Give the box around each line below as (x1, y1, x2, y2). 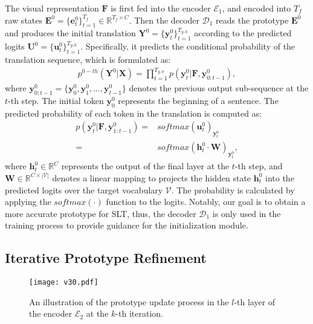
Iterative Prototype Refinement (5, 248, 207, 267)
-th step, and (234, 160, 283, 172)
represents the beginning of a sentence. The (118, 94, 279, 106)
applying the (5, 195, 51, 208)
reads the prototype (216, 13, 289, 26)
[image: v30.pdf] (29, 278, 98, 287)
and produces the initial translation (5, 27, 136, 39)
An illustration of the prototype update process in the (29, 295, 229, 308)
